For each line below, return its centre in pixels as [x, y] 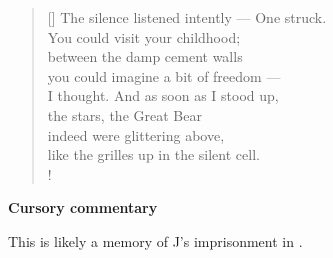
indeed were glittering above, [136, 134]
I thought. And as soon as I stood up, [163, 95]
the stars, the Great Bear [124, 114]
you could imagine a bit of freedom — [164, 75]
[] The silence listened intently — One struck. [187, 17]
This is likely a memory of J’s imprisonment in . [155, 240]
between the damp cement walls [145, 56]
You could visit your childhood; [144, 36]
